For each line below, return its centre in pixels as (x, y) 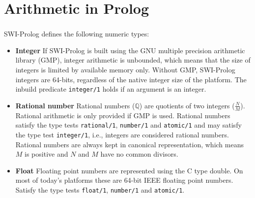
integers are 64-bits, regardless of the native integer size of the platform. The (131, 79)
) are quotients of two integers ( (187, 105)
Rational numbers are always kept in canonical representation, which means (129, 144)
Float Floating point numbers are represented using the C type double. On (129, 170)
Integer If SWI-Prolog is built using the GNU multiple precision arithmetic (130, 50)
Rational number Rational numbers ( (75, 105)
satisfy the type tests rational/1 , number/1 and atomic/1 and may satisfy (128, 125)
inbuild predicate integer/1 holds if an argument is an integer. (111, 89)
